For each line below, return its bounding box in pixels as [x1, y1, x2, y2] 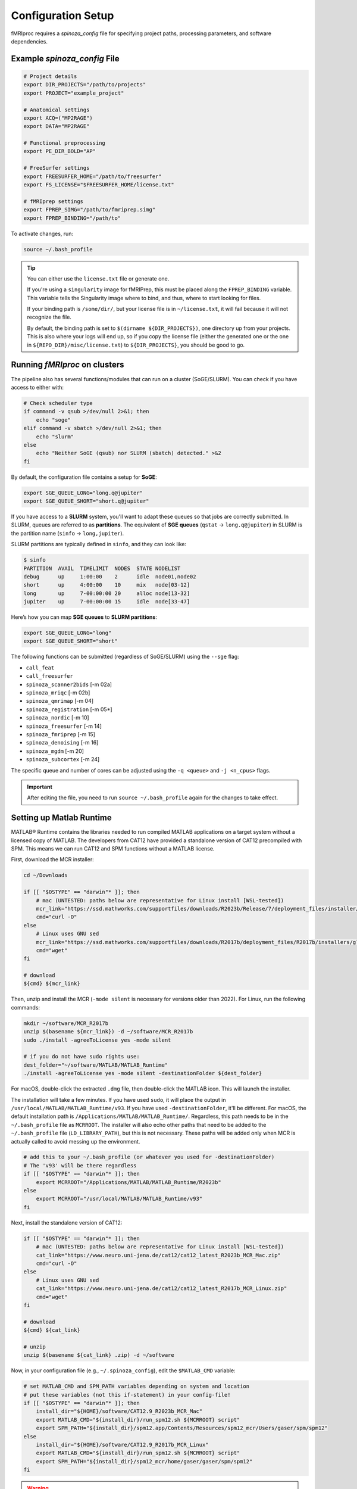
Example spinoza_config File [11, 54, 120, 64]
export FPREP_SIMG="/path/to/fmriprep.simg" [23, 206, 156, 213]
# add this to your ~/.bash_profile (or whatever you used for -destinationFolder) [23, 1154, 275, 1161]
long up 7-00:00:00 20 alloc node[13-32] [23, 590, 190, 597]
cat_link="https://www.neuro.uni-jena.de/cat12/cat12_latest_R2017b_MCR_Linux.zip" [36, 1285, 287, 1292]
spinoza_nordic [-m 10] [26, 714, 89, 721]
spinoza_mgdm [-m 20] [26, 747, 84, 755]
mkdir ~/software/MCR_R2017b [23, 1020, 109, 1027]
